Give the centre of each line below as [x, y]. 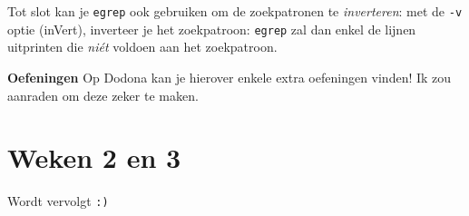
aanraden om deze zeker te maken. [103, 95]
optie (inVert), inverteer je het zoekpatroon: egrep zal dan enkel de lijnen [212, 29]
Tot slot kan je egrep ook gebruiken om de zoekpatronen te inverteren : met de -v [235, 11]
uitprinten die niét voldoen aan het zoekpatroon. [142, 47]
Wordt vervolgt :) [58, 201]
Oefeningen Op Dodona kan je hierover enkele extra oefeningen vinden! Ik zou [230, 77]
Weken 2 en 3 [94, 157]
